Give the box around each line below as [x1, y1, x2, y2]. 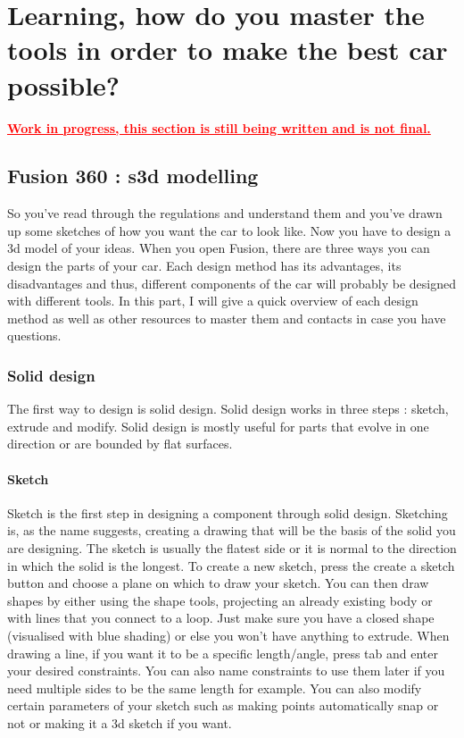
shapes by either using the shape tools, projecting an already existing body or [7, 591, 433, 609]
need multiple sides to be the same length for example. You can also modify [7, 678, 422, 697]
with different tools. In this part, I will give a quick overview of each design [7, 291, 418, 310]
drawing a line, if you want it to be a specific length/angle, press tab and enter [7, 643, 438, 662]
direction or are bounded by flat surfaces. [7, 434, 233, 453]
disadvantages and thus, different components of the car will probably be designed [7, 273, 456, 292]
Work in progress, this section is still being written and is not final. [7, 118, 431, 137]
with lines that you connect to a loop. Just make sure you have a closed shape [7, 608, 435, 627]
